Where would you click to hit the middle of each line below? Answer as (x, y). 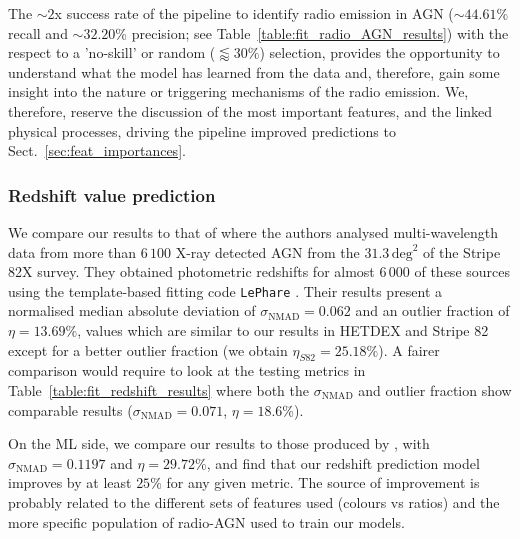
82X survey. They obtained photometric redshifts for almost (191, 271)
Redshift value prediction (112, 194)
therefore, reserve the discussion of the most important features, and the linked (250, 110)
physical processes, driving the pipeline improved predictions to (202, 130)
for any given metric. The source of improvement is (323, 482)
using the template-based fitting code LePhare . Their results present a (225, 290)
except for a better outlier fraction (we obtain (148, 349)
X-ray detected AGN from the (267, 251)
